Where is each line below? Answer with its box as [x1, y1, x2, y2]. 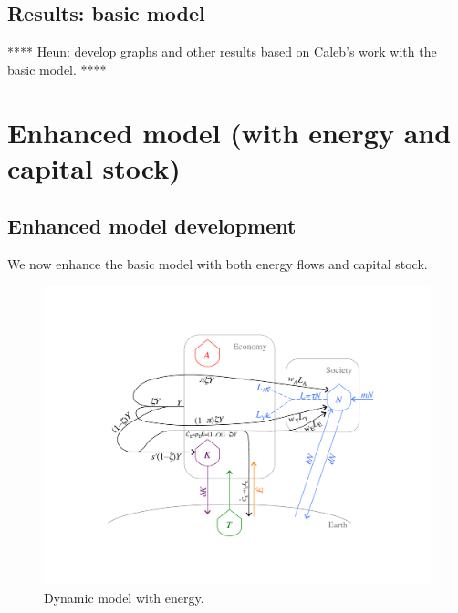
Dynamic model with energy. [44, 587, 204, 607]
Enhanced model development [7, 212, 297, 240]
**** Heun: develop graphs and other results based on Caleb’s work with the [7, 42, 437, 61]
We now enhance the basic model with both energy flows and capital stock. [7, 255, 428, 274]
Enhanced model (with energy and [7, 113, 452, 151]
